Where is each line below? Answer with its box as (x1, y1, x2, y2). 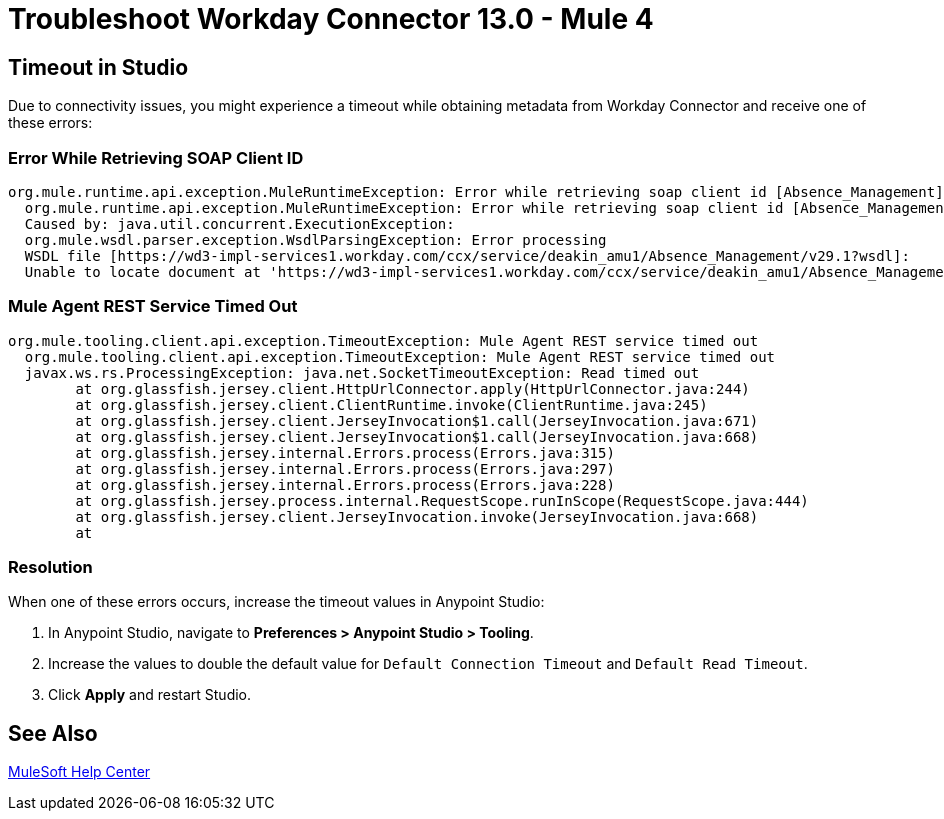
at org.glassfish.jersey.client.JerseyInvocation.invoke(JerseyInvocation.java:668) (75, 508, 759, 525)
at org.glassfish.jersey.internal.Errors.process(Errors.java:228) (75, 476, 615, 493)
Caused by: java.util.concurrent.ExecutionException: (24, 215, 455, 232)
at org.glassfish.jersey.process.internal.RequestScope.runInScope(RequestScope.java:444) (75, 492, 809, 509)
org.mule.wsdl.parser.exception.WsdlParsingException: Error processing (24, 231, 607, 248)
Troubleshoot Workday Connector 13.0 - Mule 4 (8, 2, 654, 36)
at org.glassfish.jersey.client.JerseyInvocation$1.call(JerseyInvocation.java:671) (75, 412, 759, 429)
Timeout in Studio (8, 54, 189, 80)
